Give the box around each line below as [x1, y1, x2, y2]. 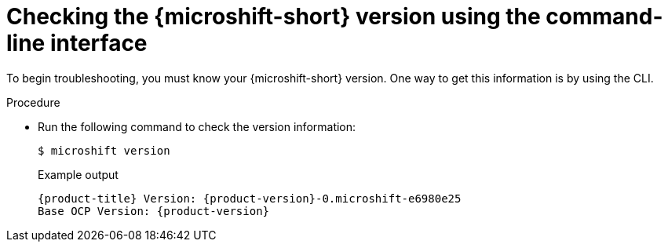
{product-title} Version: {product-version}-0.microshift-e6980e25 [38, 191, 462, 205]
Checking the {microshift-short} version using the [6, 3, 541, 30]
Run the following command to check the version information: [38, 119, 356, 133]
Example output [38, 167, 119, 181]
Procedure [6, 95, 60, 109]
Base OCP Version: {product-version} [38, 204, 270, 217]
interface [49, 30, 148, 57]
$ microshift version [38, 144, 170, 157]
